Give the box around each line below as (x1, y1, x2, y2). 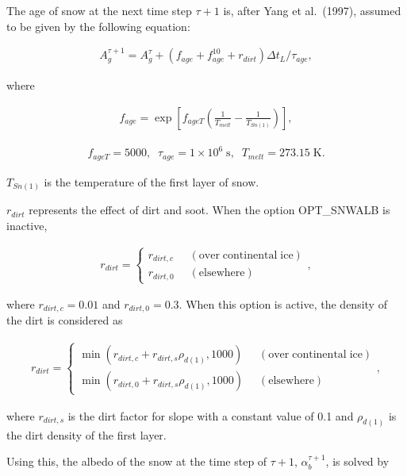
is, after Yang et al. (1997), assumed (223, 2, 401, 18)
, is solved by (325, 453, 390, 470)
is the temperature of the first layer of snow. (44, 173, 259, 190)
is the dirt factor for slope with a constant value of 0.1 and (67, 407, 354, 424)
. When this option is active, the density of (179, 296, 387, 313)
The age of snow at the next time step (6, 2, 192, 18)
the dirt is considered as (6, 312, 123, 328)
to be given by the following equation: (6, 17, 190, 34)
